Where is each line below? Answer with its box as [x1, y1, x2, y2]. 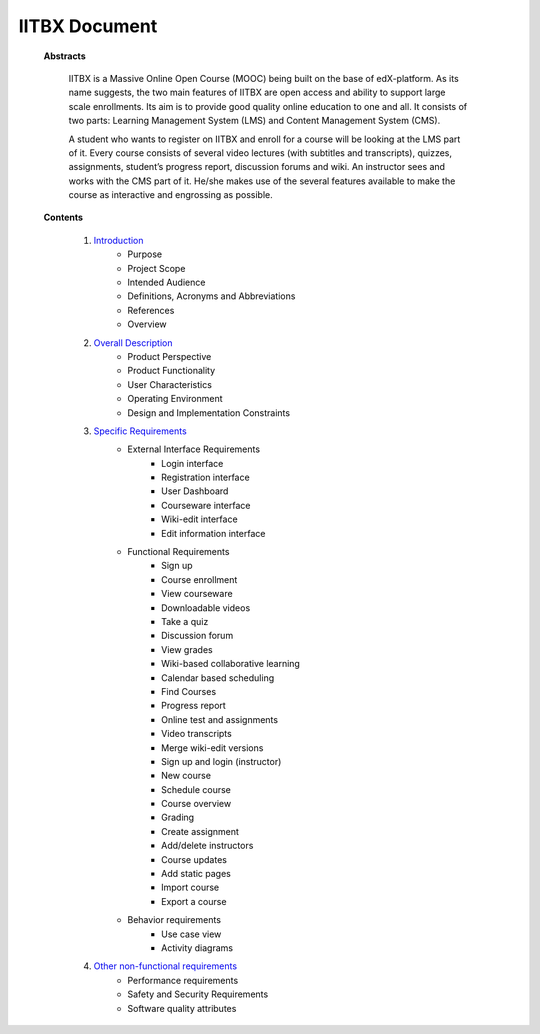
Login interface [161, 457, 224, 469]
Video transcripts [161, 728, 232, 740]
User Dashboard [161, 485, 229, 497]
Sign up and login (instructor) [161, 755, 282, 767]
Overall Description [93, 336, 173, 349]
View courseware [161, 588, 234, 600]
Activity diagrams [161, 941, 234, 954]
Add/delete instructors [161, 840, 254, 852]
